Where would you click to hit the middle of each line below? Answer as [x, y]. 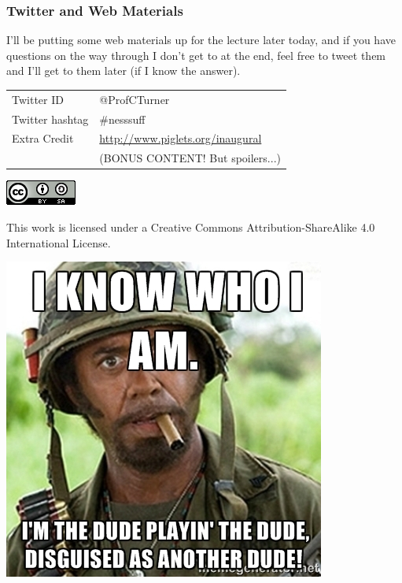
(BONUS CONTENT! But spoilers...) [190, 158]
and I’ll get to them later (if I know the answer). [124, 71]
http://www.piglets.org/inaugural [181, 138]
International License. [59, 242]
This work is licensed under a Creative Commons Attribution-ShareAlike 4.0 [191, 227]
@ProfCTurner [135, 99]
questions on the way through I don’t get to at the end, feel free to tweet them [196, 55]
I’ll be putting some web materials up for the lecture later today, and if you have [201, 40]
